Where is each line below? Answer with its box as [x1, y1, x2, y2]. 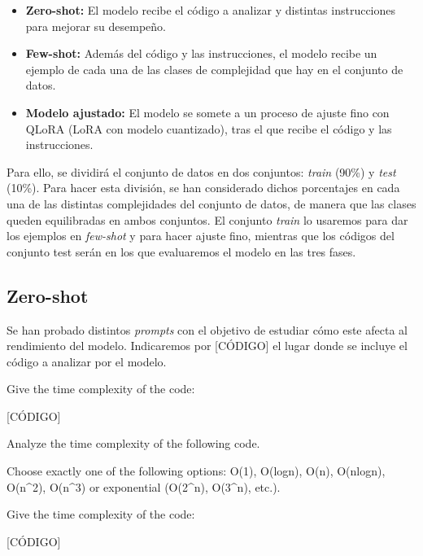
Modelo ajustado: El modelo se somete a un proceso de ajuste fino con [25, 103, 390, 120]
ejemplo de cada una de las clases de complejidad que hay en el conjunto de [25, 60, 403, 77]
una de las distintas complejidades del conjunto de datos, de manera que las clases [7, 195, 416, 212]
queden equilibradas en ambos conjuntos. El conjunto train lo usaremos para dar [7, 211, 408, 228]
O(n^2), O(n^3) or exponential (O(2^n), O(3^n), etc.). [7, 478, 281, 495]
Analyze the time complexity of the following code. [7, 435, 260, 452]
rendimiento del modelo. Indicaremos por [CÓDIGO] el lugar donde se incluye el [7, 337, 408, 354]
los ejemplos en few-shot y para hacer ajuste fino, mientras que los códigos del [7, 227, 395, 244]
